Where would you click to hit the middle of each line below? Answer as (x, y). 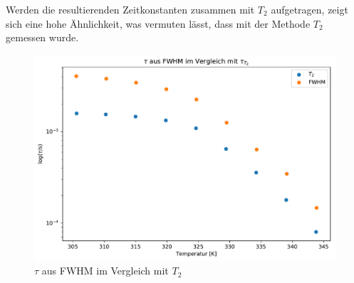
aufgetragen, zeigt (309, 9)
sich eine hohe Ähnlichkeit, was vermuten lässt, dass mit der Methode (158, 23)
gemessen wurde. (42, 37)
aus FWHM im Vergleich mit (105, 271)
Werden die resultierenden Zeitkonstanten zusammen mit (130, 9)
